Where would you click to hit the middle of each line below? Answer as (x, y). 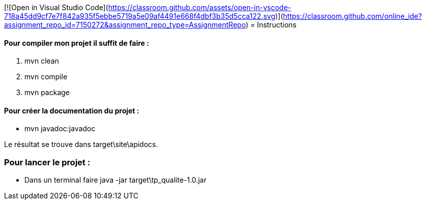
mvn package (47, 93)
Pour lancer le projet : (47, 162)
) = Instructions (271, 25)
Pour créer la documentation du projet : (72, 110)
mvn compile (46, 77)
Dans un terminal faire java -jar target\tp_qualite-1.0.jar (116, 180)
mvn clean (42, 61)
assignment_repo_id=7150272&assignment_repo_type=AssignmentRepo (125, 25)
